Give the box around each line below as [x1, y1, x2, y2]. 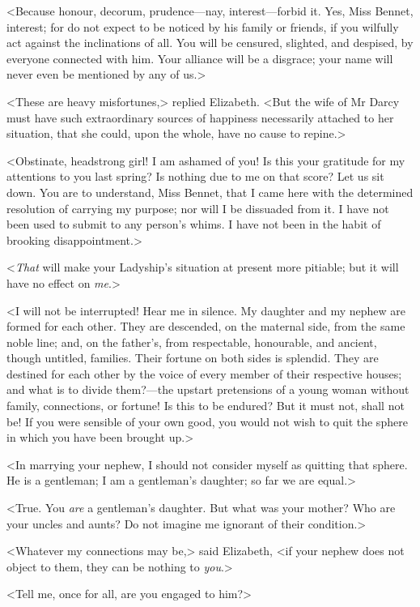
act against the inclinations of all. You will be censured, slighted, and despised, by [6, 34, 414, 51]
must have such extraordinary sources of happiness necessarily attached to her [6, 109, 394, 126]
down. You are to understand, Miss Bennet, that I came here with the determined [6, 183, 414, 200]
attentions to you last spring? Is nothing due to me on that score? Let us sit [6, 168, 384, 185]
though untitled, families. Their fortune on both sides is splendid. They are [6, 349, 379, 366]
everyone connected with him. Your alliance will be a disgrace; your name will [6, 49, 393, 66]
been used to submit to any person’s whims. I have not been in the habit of [6, 216, 381, 233]
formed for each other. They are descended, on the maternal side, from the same [6, 318, 405, 335]
